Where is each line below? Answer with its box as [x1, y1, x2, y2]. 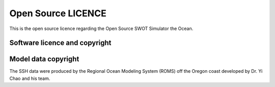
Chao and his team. [9, 75, 50, 81]
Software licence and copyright [9, 39, 112, 47]
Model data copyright [9, 55, 79, 64]
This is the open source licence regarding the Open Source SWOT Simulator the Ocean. [9, 25, 194, 32]
